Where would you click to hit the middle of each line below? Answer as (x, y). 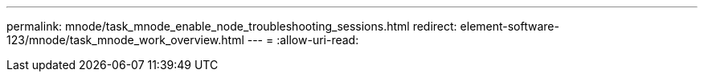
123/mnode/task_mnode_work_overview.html (125, 40)
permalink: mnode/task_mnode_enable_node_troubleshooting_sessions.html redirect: (232, 26)
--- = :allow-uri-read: (303, 40)
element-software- (510, 26)
